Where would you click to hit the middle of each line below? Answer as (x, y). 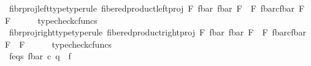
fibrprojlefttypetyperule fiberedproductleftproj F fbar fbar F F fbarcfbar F (157, 8)
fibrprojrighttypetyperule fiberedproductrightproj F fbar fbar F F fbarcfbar (157, 32)
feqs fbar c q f (40, 56)
